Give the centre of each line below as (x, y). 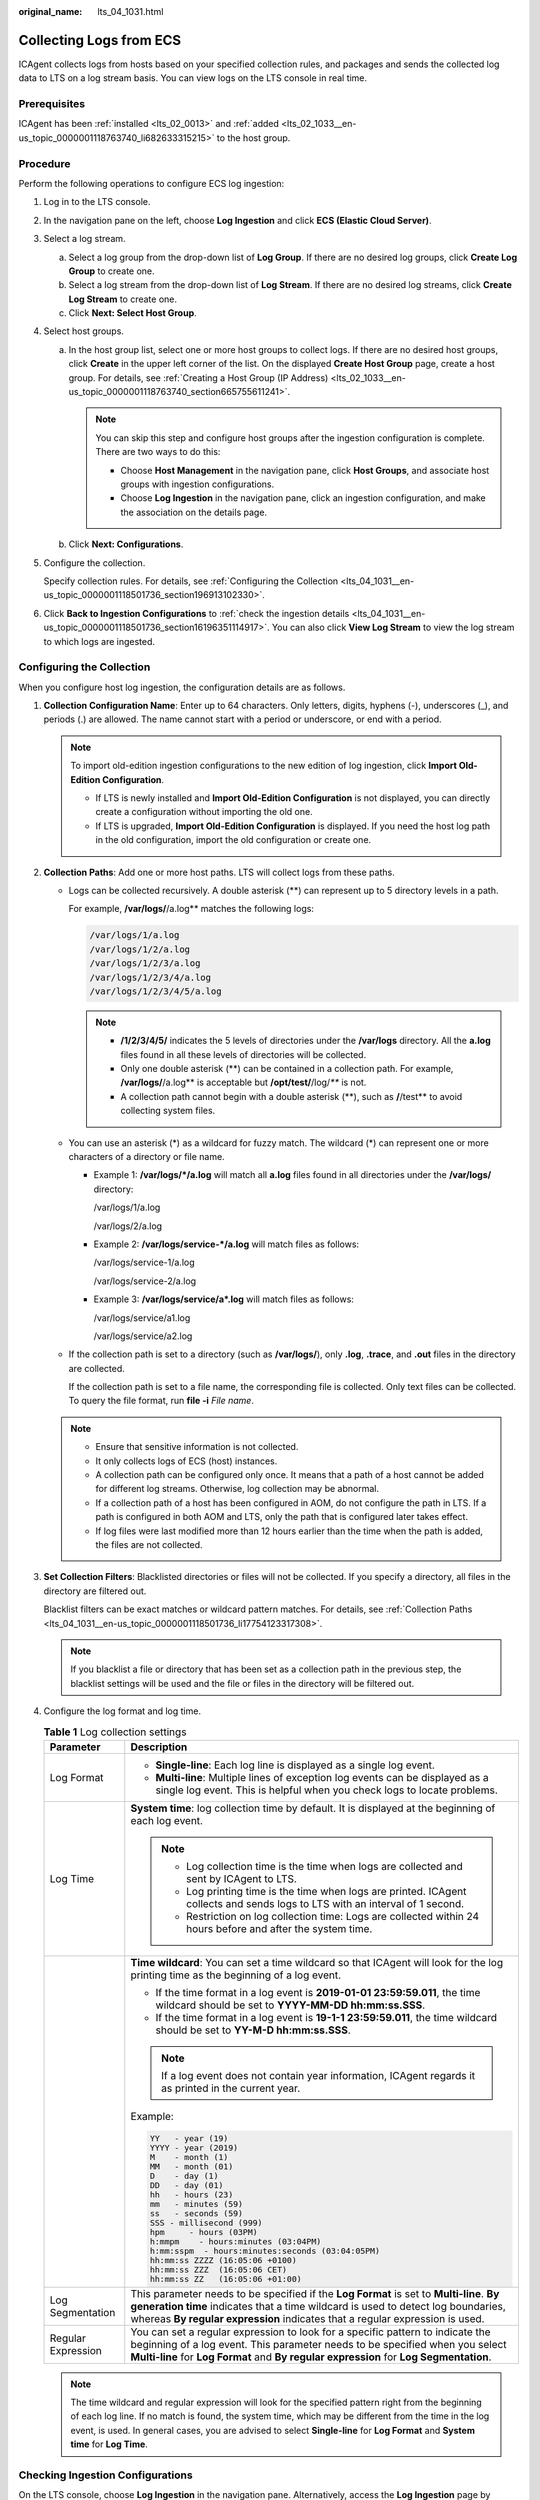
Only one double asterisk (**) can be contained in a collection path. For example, (287, 1069)
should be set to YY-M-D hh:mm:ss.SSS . (253, 2030)
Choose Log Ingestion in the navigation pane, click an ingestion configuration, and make (303, 498)
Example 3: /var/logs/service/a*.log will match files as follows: (224, 1299)
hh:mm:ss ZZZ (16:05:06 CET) (218, 2269)
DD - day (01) (186, 2185)
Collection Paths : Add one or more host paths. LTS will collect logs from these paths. (219, 872)
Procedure (44, 163)
